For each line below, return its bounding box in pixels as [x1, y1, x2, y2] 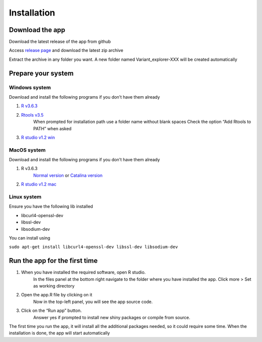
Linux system [9, 193, 42, 200]
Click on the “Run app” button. [21, 308, 82, 313]
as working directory [33, 283, 75, 289]
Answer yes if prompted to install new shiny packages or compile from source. [33, 314, 191, 320]
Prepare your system [9, 69, 74, 77]
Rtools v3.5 [21, 112, 44, 118]
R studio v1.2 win [21, 134, 55, 140]
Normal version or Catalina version [33, 172, 103, 178]
